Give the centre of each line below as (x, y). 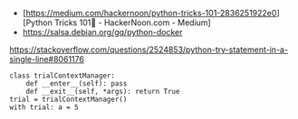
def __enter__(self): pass (77, 84)
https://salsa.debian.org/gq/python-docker (102, 32)
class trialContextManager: (62, 76)
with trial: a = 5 (44, 107)
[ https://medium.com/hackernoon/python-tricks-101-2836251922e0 (149, 13)
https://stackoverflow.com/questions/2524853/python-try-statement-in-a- (149, 50)
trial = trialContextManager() (68, 99)
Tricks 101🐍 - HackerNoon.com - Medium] (132, 23)
